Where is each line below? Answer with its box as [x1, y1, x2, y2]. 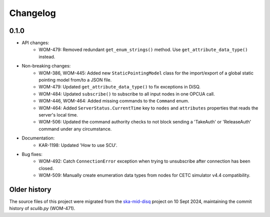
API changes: [21, 40, 49, 46]
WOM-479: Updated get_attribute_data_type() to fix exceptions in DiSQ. [38, 84, 201, 90]
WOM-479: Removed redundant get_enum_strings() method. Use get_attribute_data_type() [38, 46, 248, 52]
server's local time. [38, 111, 78, 117]
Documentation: [21, 135, 55, 141]
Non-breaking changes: [21, 63, 71, 69]
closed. [38, 165, 54, 171]
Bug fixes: [21, 151, 42, 157]
